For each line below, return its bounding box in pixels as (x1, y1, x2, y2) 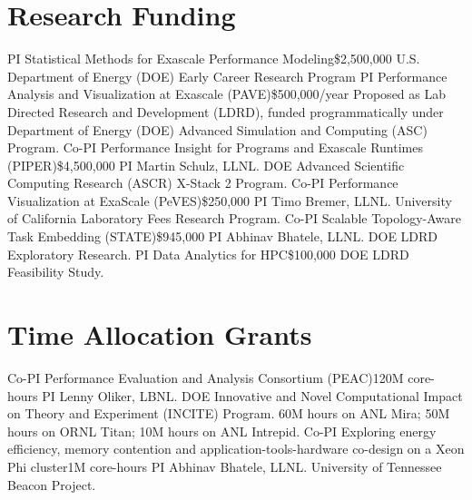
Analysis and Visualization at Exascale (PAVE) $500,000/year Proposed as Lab (7, 84, 447, 103)
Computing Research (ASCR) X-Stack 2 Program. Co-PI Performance (7, 173, 398, 192)
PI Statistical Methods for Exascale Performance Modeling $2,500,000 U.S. (7, 49, 420, 68)
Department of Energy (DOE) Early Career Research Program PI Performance (7, 66, 447, 85)
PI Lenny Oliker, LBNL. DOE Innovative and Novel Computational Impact (42, 386, 463, 405)
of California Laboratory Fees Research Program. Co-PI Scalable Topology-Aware (7, 209, 461, 228)
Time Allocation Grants (7, 316, 312, 353)
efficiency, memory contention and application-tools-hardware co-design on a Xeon (7, 439, 465, 458)
